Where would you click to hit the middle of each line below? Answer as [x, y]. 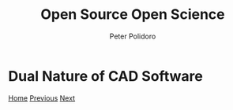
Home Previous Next [42, 98]
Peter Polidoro [133, 36]
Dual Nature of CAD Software [105, 76]
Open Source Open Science [133, 15]
